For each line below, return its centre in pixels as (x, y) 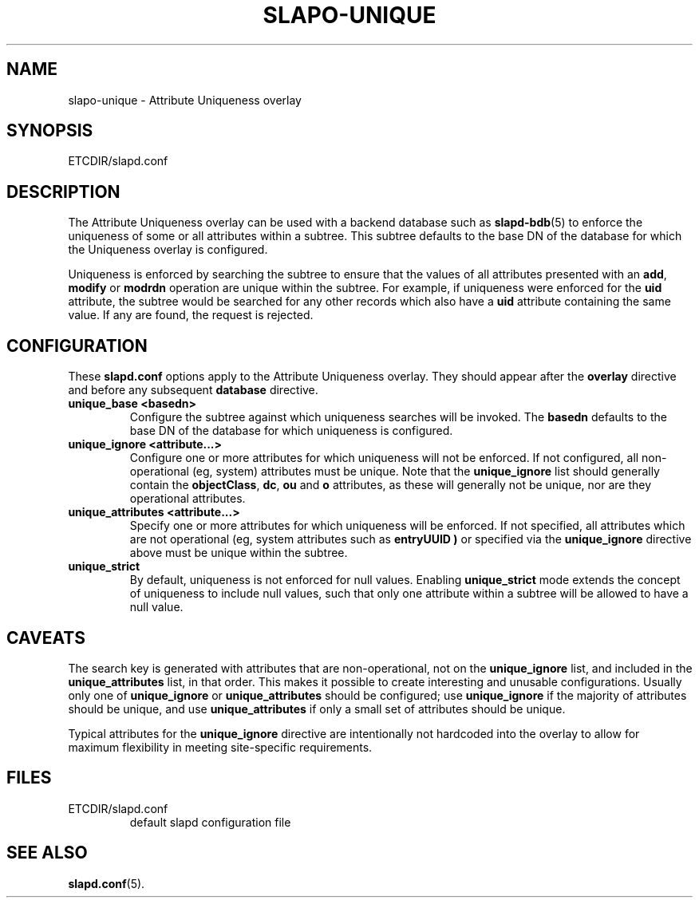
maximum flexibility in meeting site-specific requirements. (220, 747)
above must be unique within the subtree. (239, 553)
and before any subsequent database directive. (193, 390)
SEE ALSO (47, 853)
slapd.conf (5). (107, 883)
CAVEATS (46, 638)
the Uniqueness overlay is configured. (168, 250)
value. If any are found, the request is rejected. (191, 315)
